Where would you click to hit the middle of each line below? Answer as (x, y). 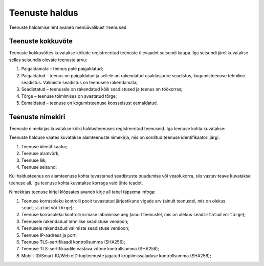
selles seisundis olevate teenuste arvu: (48, 60)
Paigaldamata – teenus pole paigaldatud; (62, 69)
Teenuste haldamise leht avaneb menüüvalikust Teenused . (68, 27)
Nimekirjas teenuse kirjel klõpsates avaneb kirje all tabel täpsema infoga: (82, 192)
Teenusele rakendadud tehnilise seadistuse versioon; (75, 221)
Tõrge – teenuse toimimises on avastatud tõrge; (69, 96)
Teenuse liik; (34, 160)
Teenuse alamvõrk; (40, 154)
